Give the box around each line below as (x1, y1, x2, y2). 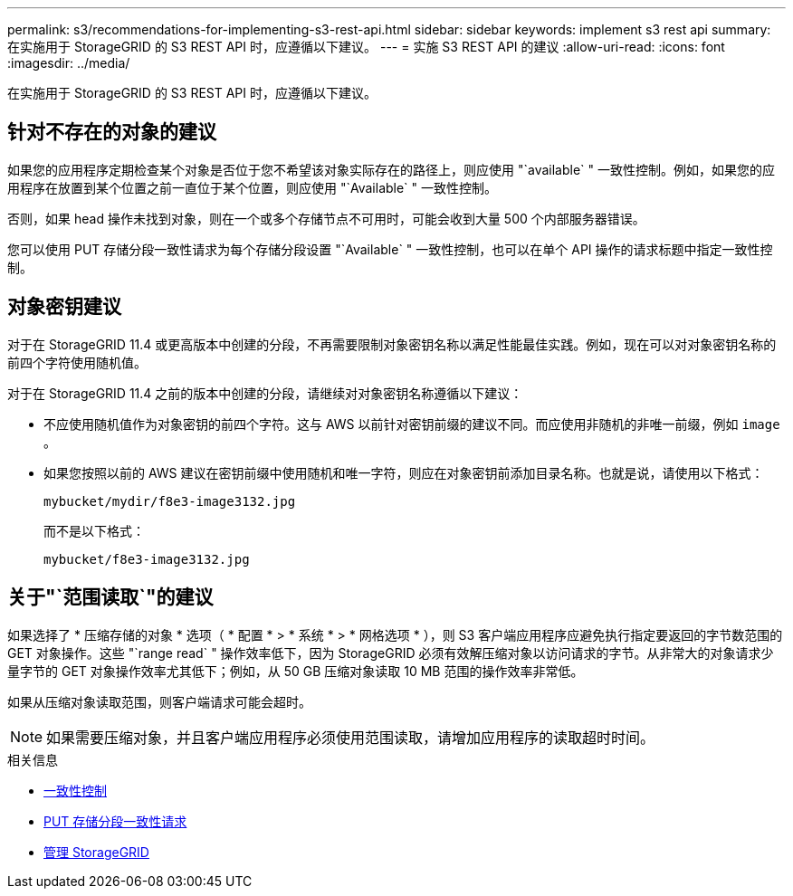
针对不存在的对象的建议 (7, 120, 216, 144)
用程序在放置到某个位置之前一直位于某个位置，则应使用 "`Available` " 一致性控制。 (7, 179, 498, 195)
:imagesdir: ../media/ (7, 55, 130, 71)
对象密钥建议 (7, 295, 121, 319)
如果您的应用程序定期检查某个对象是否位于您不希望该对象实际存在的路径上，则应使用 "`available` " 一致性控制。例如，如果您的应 (7, 161, 775, 177)
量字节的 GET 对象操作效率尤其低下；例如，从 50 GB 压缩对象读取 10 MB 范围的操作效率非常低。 (7, 662, 584, 679)
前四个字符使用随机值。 (7, 354, 147, 370)
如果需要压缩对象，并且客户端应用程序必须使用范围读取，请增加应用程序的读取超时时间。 (46, 728, 655, 747)
